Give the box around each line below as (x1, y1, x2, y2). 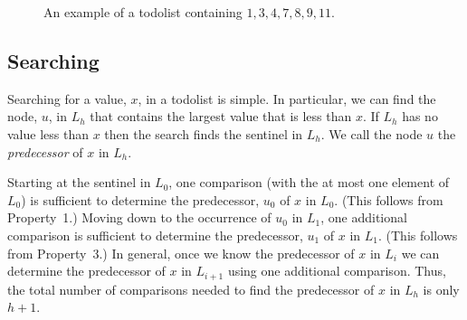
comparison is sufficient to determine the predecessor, (7, 225, 303, 244)
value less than (7, 124, 89, 143)
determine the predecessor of (7, 261, 166, 280)
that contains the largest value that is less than (90, 107, 352, 126)
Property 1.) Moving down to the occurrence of (7, 208, 272, 227)
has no (402, 107, 438, 126)
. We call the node (320, 124, 423, 143)
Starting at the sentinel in (7, 173, 151, 192)
